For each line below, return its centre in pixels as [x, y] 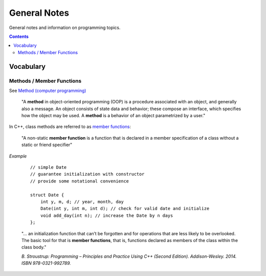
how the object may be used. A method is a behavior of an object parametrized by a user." [113, 116]
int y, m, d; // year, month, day [82, 201]
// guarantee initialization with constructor [87, 174]
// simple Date [49, 167]
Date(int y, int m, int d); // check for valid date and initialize [125, 209]
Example [18, 156]
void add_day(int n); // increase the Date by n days [107, 215]
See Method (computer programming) [48, 91]
